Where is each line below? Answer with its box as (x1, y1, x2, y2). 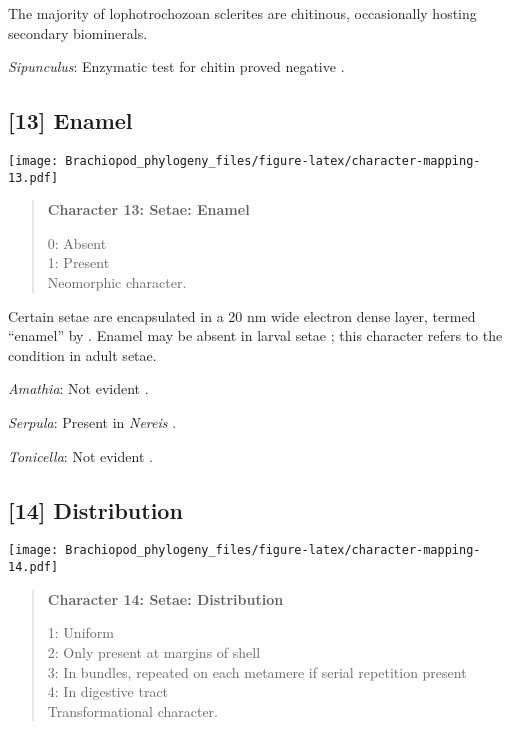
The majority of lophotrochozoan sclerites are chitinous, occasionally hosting (8, 3, 477, 23)
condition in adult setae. (8, 344, 157, 365)
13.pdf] (8, 170, 59, 185)
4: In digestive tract (47, 681, 169, 702)
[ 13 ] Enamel (8, 105, 133, 136)
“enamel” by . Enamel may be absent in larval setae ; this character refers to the (8, 325, 503, 346)
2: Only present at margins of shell (47, 641, 261, 662)
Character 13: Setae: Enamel (47, 199, 250, 220)
